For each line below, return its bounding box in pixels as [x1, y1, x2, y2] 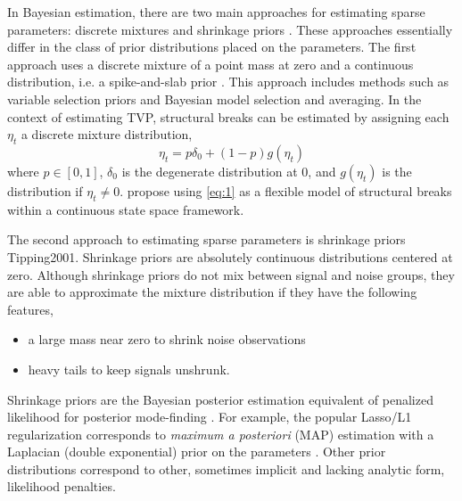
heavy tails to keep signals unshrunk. [28, 359, 230, 378]
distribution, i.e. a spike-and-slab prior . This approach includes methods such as [7, 72, 450, 91]
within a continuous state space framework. [7, 200, 244, 218]
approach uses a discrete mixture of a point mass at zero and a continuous [7, 54, 414, 73]
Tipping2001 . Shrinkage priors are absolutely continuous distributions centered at [7, 247, 453, 266]
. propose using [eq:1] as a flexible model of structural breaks [120, 181, 452, 200]
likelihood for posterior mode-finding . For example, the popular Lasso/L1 [7, 407, 412, 426]
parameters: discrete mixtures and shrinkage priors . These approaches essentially [7, 20, 453, 38]
